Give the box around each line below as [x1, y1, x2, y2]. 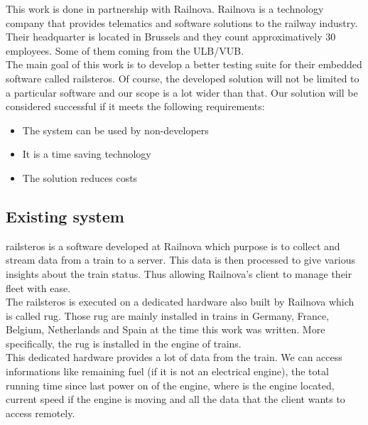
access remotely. [6, 405, 75, 420]
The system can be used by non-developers [22, 122, 209, 137]
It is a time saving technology [22, 146, 151, 161]
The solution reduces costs [22, 170, 138, 185]
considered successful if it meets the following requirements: [6, 99, 265, 114]
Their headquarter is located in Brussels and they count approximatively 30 [6, 29, 336, 44]
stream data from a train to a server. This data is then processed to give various [6, 252, 355, 267]
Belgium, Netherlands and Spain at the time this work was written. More [6, 322, 325, 337]
